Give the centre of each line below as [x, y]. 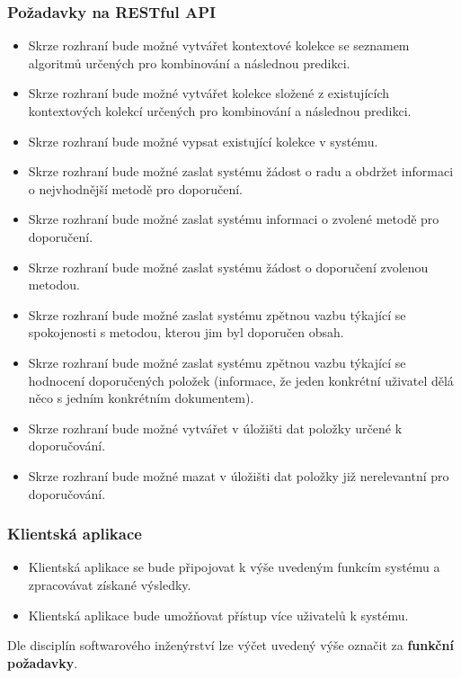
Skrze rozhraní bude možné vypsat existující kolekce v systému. [203, 141]
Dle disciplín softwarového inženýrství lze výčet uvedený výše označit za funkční [230, 645]
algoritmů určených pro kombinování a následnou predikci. [189, 62]
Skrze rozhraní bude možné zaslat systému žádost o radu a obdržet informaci [241, 171]
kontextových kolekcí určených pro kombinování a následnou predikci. [220, 111]
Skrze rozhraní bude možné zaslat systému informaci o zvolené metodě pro [234, 219]
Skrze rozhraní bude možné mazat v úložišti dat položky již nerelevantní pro [239, 475]
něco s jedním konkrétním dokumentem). [141, 398]
